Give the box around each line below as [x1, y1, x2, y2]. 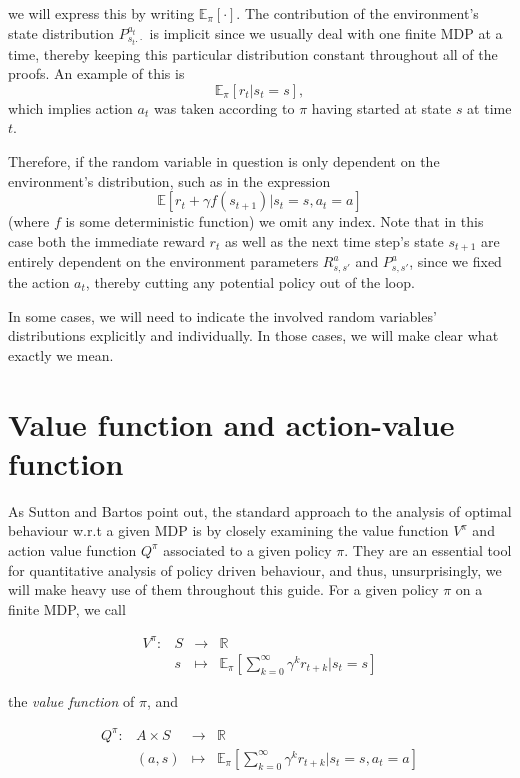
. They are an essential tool [344, 539, 512, 560]
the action [8, 272, 70, 293]
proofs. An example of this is [8, 63, 185, 84]
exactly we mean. [8, 344, 114, 365]
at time [467, 97, 512, 118]
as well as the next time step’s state [224, 230, 444, 251]
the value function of [8, 690, 135, 711]
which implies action [8, 97, 133, 118]
